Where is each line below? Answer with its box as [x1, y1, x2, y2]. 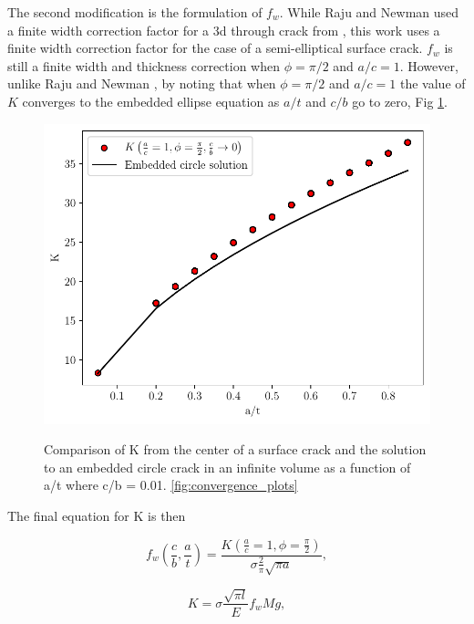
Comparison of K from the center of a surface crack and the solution [44, 440, 427, 459]
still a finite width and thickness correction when [7, 56, 280, 75]
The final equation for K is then [7, 505, 186, 525]
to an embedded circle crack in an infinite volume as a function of [44, 457, 411, 476]
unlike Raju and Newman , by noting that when [7, 74, 276, 93]
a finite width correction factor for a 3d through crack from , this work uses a [7, 20, 440, 39]
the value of [399, 74, 466, 93]
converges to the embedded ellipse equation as [22, 91, 280, 110]
